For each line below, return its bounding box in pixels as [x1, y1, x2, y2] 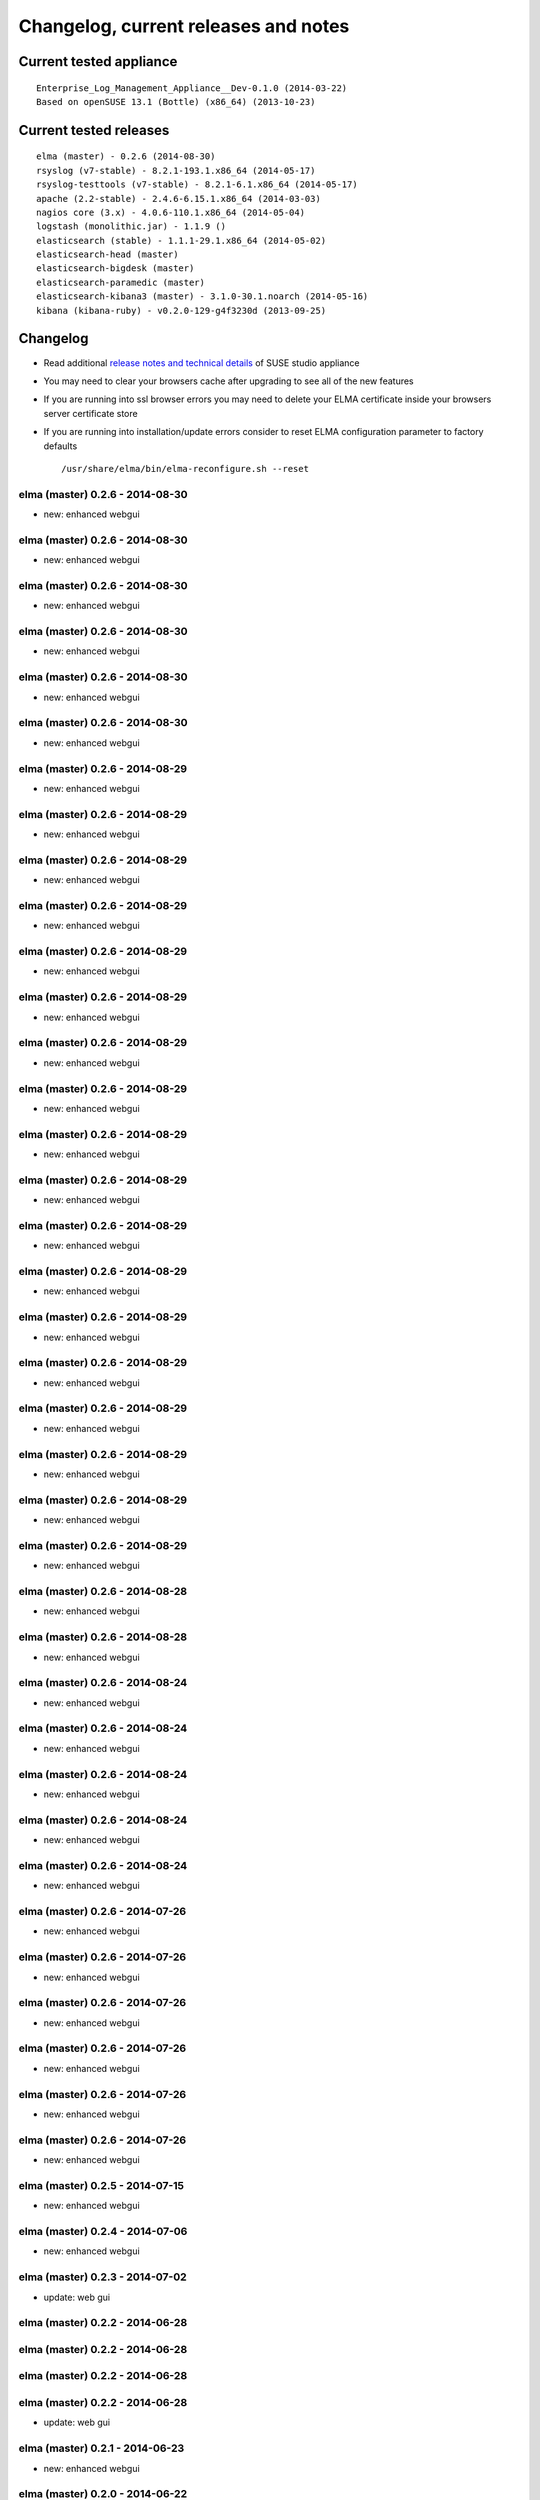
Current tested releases [18, 121, 170, 139]
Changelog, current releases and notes [18, 15, 350, 37]
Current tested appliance [18, 53, 178, 70]
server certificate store [43, 407, 139, 419]
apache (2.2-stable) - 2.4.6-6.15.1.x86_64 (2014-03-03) [36, 193, 322, 204]
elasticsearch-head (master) [36, 249, 179, 260]
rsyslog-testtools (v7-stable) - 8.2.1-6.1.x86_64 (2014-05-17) [36, 179, 359, 190]
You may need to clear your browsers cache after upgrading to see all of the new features [43, 375, 414, 387]
